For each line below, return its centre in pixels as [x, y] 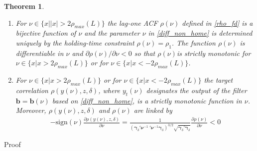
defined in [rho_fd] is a [217, 23]
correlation [32, 90]
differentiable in [40, 53]
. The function [193, 42]
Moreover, [31, 110]
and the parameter [112, 33]
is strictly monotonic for [214, 53]
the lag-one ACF [132, 23]
